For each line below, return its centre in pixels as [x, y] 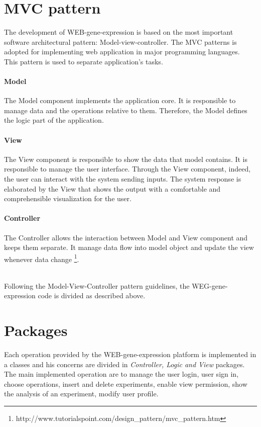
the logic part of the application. [54, 120]
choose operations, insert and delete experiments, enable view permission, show [126, 383]
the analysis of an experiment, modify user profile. [81, 394]
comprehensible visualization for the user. [68, 198]
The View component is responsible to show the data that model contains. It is [126, 159]
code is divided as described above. [92, 295]
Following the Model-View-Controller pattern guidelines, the [97, 285]
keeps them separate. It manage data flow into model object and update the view [129, 247]
